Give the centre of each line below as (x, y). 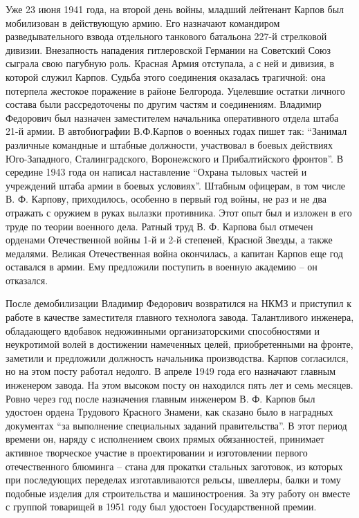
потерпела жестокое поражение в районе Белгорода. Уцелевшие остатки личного (175, 90)
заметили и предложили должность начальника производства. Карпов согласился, (177, 357)
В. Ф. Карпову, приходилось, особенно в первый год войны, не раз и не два (166, 199)
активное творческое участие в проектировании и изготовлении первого (157, 452)
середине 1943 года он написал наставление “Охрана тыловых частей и (156, 172)
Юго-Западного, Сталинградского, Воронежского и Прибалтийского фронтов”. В (174, 158)
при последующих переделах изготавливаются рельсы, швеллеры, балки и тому (173, 480)
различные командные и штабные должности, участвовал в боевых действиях (169, 144)
